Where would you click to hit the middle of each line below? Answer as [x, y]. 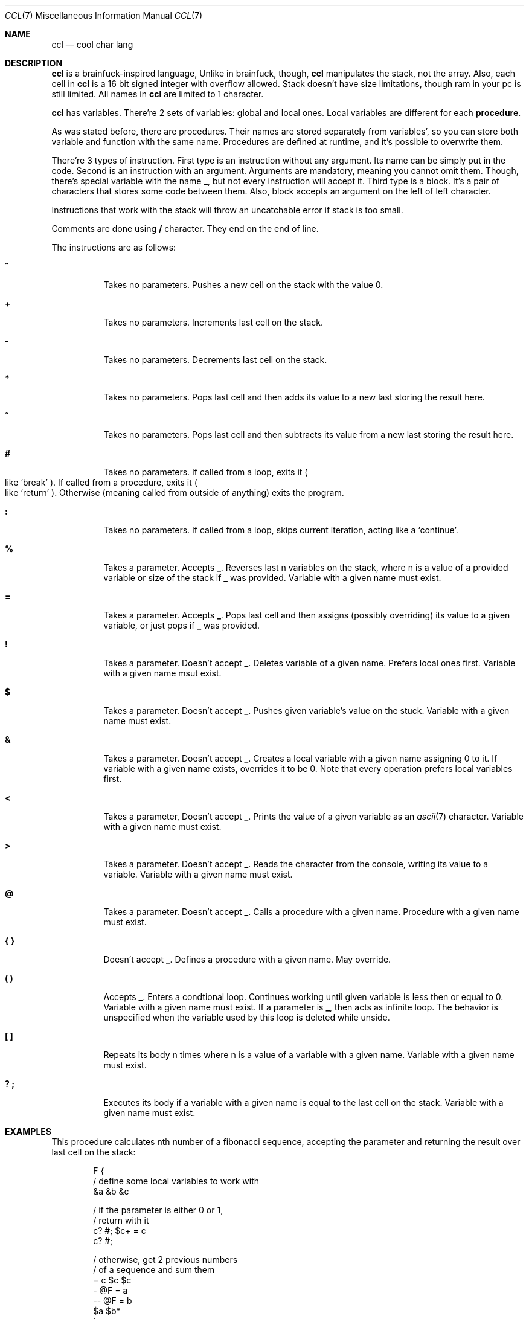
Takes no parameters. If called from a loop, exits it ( [206, 472]
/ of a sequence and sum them [154, 1270]
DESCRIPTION [34, 63]
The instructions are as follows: [114, 247]
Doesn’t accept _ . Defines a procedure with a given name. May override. [247, 959]
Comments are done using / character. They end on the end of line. [185, 229]
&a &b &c [111, 1191]
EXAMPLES [28, 1131]
